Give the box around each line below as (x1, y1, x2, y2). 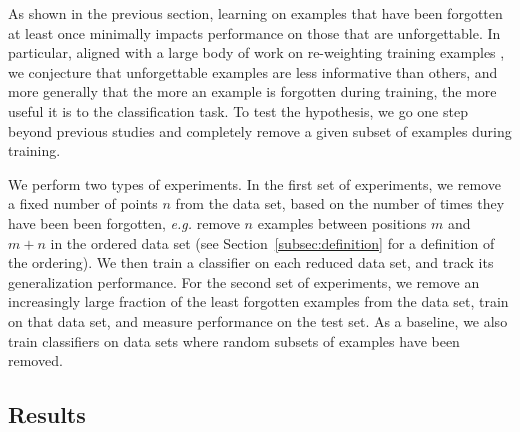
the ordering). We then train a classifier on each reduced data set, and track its (8, 252, 494, 273)
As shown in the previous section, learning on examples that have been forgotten (8, 3, 503, 23)
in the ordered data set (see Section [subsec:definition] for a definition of (50, 232, 495, 253)
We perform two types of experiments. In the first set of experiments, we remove (8, 173, 501, 194)
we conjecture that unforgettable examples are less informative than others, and (8, 61, 498, 82)
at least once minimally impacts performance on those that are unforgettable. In (8, 22, 501, 43)
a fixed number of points (8, 193, 158, 214)
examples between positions (257, 212, 427, 233)
